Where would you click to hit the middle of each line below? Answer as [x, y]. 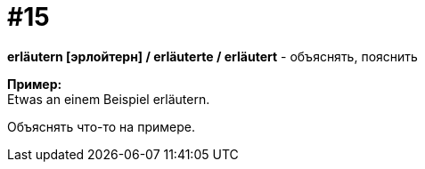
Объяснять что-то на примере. [101, 126]
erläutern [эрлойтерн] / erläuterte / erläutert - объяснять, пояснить [212, 56]
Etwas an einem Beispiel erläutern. [109, 99]
